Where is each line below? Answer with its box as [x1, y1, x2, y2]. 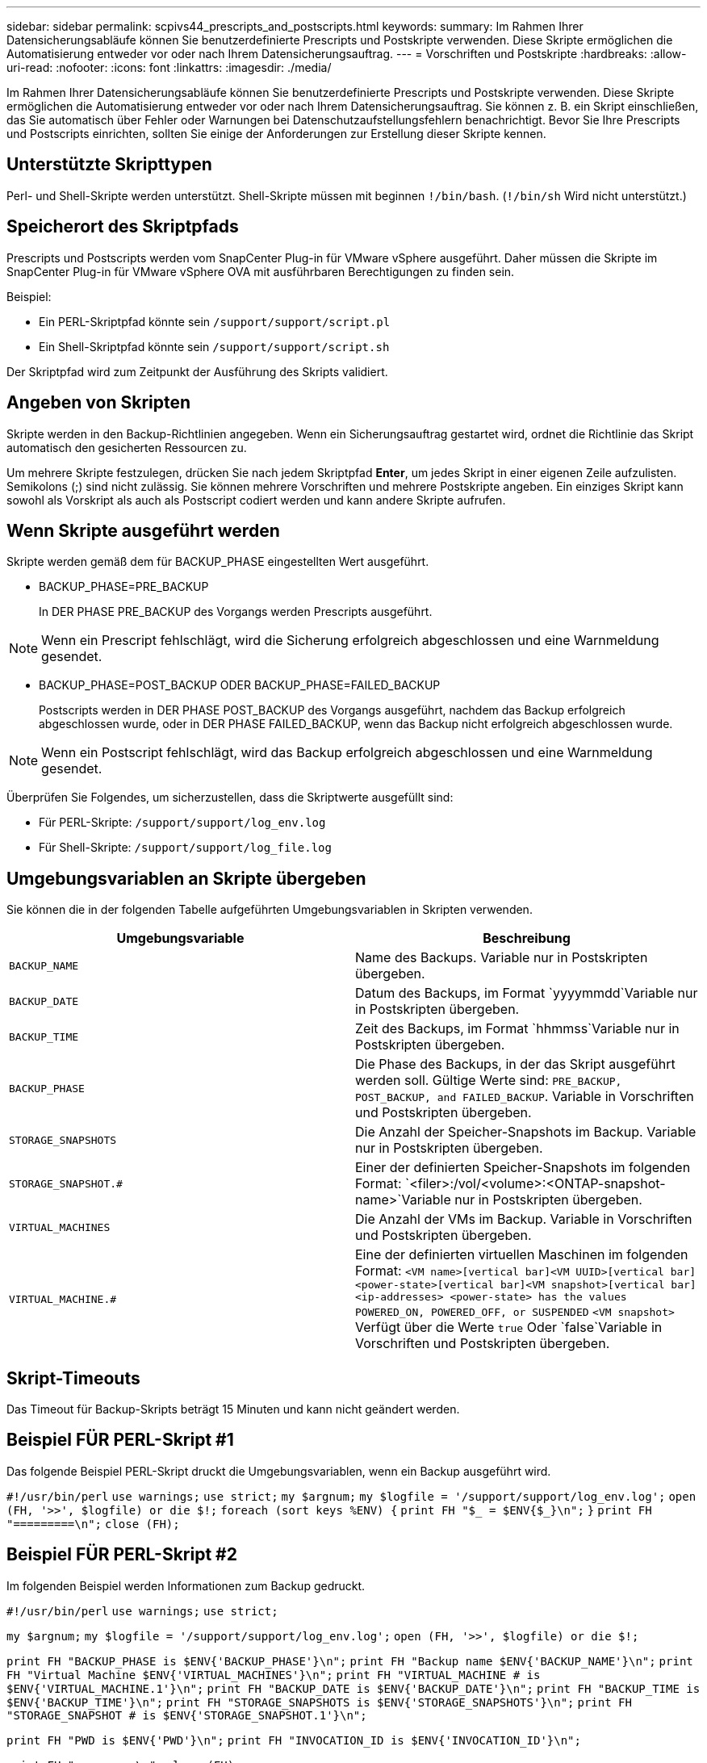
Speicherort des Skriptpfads [6, 216, 239, 237]
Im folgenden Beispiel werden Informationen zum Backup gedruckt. [6, 1578, 366, 1593]
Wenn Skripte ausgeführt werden [6, 520, 280, 541]
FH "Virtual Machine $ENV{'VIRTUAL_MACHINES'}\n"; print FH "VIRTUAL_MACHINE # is [6, 1668, 541, 1681]
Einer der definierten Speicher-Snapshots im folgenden [355, 1159, 691, 1176]
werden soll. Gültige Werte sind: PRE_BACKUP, [355, 1072, 622, 1089]
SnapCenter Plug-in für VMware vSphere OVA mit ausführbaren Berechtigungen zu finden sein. [6, 264, 515, 278]
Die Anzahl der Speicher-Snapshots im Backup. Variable [355, 1124, 697, 1141]
